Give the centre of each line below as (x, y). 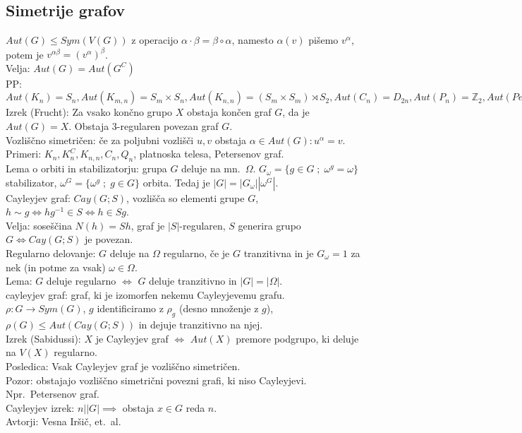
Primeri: (24, 154)
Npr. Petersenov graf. (53, 394)
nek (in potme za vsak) (56, 267)
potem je (25, 54)
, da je (296, 112)
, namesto (253, 40)
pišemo (323, 40)
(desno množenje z (219, 308)
